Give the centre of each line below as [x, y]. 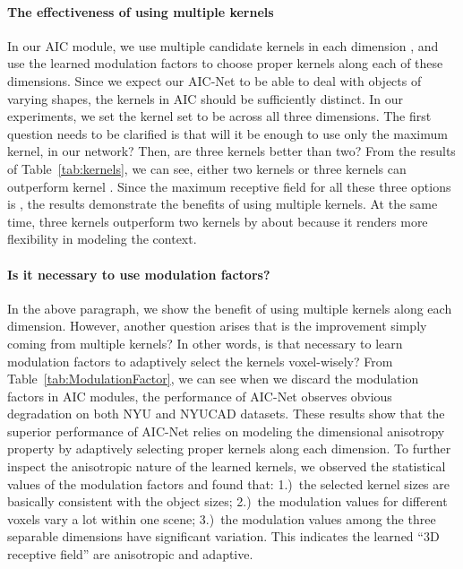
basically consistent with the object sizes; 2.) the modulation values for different [227, 501]
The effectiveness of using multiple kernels [141, 11]
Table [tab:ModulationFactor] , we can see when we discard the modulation [213, 379]
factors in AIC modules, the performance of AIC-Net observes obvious [200, 396]
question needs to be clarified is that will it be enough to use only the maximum [227, 133]
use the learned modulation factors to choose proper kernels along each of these [225, 63]
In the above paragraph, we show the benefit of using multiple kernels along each [230, 308]
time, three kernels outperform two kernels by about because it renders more [218, 221]
